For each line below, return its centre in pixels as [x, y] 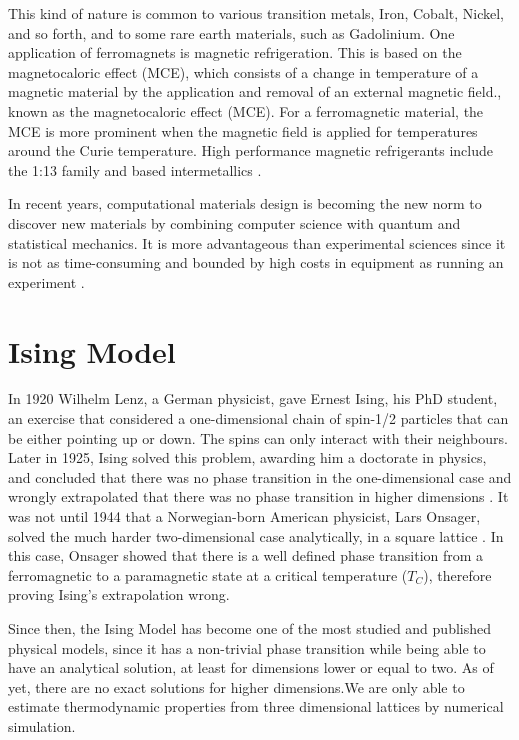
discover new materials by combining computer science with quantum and [234, 222]
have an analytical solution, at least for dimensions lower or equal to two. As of [251, 667]
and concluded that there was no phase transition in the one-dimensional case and [260, 476]
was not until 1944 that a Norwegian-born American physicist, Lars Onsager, [244, 516]
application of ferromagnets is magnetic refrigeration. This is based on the [235, 52]
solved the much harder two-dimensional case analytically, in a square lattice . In [256, 535]
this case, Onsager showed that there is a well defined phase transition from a [246, 555]
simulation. [42, 725]
